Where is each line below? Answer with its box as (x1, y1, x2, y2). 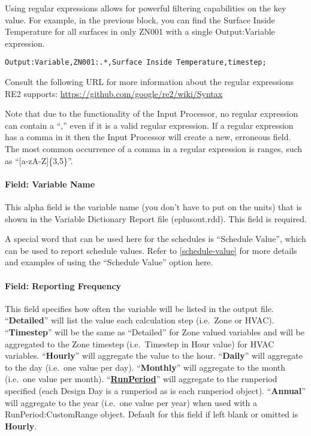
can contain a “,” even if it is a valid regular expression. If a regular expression (5, 119, 294, 131)
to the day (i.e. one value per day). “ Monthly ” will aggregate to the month (5, 361, 286, 373)
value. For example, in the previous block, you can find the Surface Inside (5, 13, 275, 26)
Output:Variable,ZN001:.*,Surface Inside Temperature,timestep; (5, 58, 267, 67)
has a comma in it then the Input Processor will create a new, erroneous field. (5, 131, 291, 143)
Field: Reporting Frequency (5, 279, 122, 292)
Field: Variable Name (5, 177, 95, 190)
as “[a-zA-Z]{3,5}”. (5, 154, 73, 166)
